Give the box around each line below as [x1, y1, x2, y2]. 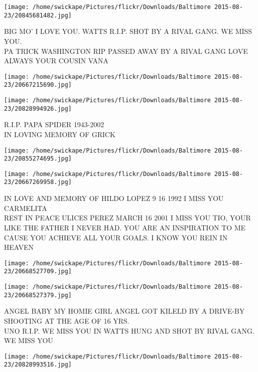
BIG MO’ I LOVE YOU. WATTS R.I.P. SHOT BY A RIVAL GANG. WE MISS [4, 26, 252, 36]
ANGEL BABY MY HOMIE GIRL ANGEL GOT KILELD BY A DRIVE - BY [4, 306, 245, 316]
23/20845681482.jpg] [4, 11, 72, 19]
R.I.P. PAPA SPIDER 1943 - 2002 [4, 119, 104, 130]
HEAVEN [4, 242, 34, 252]
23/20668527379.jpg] [4, 291, 72, 299]
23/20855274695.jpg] [4, 155, 72, 163]
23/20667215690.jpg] [4, 81, 72, 89]
